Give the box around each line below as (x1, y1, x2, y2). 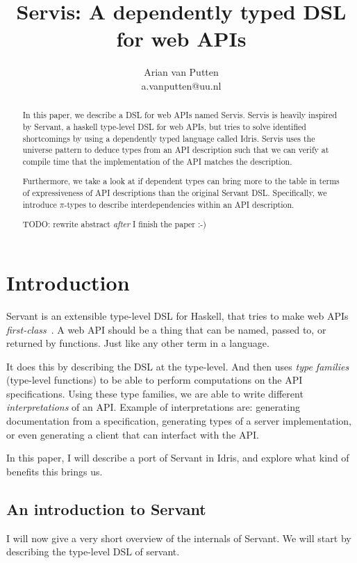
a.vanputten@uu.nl (141, 78, 222, 92)
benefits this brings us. (6, 464, 103, 478)
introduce (22, 198, 57, 210)
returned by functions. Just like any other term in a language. (6, 336, 269, 350)
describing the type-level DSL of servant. (6, 544, 180, 559)
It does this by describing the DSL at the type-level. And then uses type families (6, 359, 349, 373)
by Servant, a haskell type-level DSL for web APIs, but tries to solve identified (22, 120, 306, 132)
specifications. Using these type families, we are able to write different (6, 386, 304, 400)
